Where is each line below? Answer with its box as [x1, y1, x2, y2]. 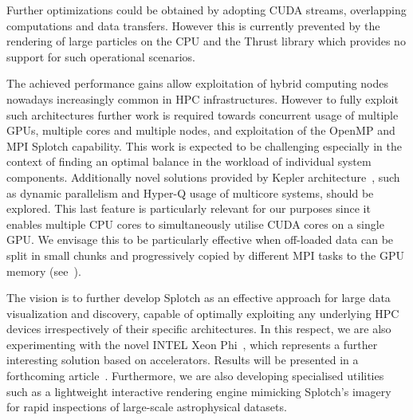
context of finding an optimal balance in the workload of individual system [6, 153, 372, 170]
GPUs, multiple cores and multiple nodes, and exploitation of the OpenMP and [6, 122, 395, 139]
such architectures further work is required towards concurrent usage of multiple [6, 106, 399, 123]
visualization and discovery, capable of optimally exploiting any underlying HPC [6, 304, 399, 321]
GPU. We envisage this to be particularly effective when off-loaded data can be [6, 231, 394, 248]
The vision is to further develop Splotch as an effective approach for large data [6, 289, 391, 306]
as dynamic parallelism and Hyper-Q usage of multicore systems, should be [6, 184, 374, 201]
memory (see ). [6, 262, 81, 279]
